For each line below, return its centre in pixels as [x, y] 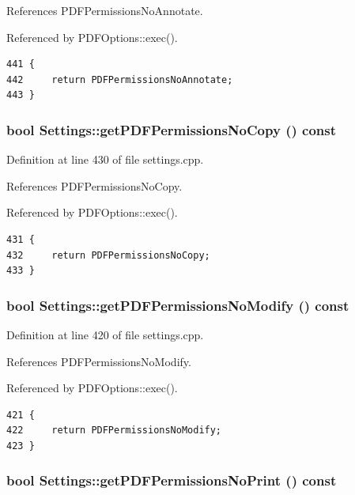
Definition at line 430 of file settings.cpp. [105, 159]
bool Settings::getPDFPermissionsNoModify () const [178, 305]
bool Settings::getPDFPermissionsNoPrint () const [172, 480]
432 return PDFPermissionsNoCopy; [108, 255]
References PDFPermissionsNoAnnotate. [105, 10]
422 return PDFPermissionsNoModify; [114, 431]
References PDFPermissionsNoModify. [99, 361]
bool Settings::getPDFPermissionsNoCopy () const [171, 129]
